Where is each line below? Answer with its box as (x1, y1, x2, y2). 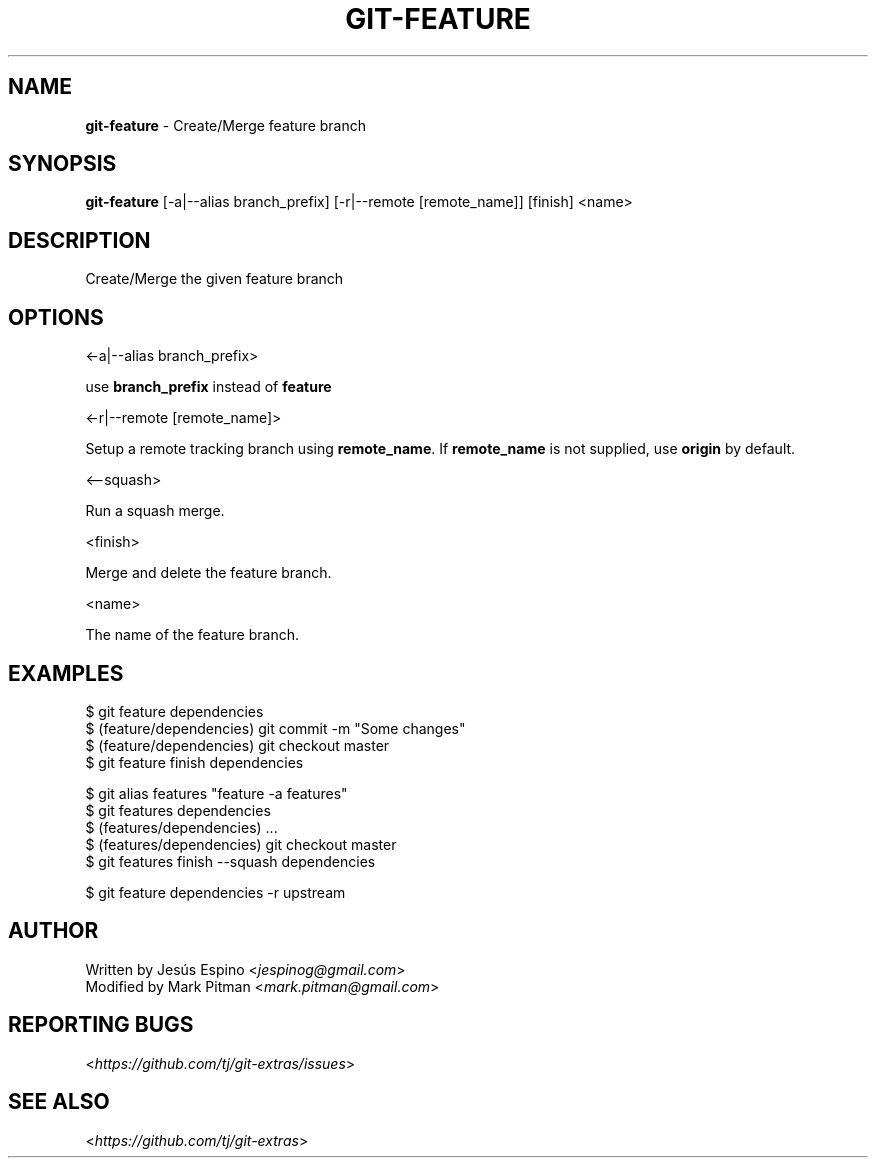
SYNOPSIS (8, 151, 117, 177)
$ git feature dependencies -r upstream (85, 883, 346, 901)
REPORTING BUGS (8, 1012, 194, 1038)
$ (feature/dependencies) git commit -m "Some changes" (85, 719, 466, 737)
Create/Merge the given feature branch (85, 270, 344, 288)
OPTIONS (8, 304, 104, 330)
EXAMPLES (8, 660, 124, 686)
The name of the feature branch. (85, 626, 299, 644)
